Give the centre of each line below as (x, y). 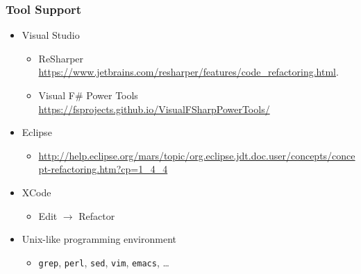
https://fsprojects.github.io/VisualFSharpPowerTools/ (154, 109)
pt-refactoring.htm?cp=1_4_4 (103, 169)
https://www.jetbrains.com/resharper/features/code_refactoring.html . (188, 72)
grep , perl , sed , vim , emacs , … (104, 262)
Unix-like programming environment (99, 239)
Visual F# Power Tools (88, 95)
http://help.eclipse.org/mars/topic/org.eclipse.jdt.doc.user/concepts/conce (197, 155)
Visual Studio (51, 35)
